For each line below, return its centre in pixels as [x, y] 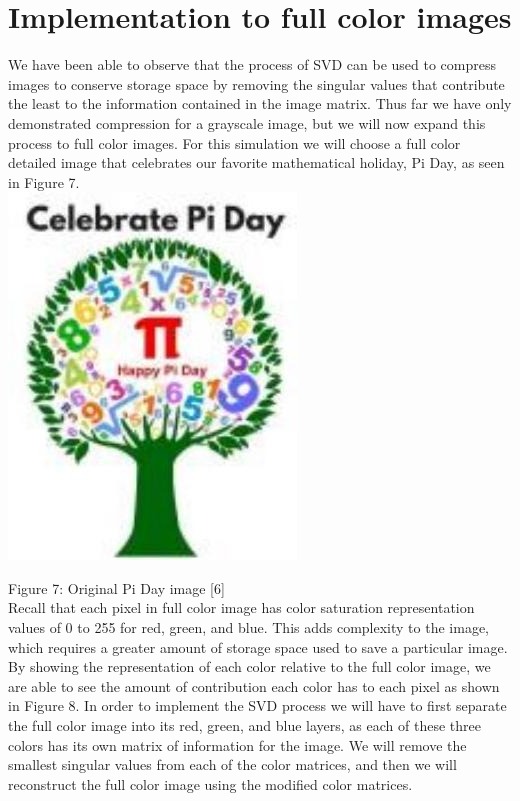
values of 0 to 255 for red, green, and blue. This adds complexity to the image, [248, 627]
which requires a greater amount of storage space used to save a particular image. [258, 646]
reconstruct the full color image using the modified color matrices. [210, 783]
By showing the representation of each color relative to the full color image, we [249, 666]
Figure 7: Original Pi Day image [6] [116, 587]
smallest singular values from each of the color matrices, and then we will [232, 764]
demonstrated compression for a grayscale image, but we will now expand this [247, 122]
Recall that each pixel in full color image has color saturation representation [241, 607]
